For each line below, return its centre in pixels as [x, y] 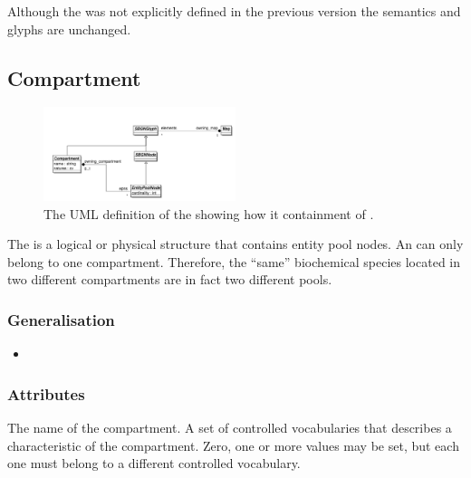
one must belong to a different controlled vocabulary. [154, 463]
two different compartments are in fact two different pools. [170, 279]
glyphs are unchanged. [69, 29]
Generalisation [61, 320]
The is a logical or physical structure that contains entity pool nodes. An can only [235, 244]
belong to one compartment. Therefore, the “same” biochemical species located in [234, 261]
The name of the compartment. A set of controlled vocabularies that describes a [230, 428]
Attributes [46, 393]
